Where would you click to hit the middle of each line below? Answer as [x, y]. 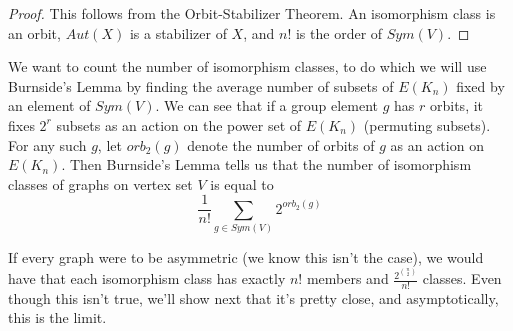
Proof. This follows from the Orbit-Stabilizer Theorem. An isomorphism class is [252, 13]
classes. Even [462, 278]
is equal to [242, 183]
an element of [49, 105]
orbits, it [457, 105]
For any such [47, 144]
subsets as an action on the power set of [179, 124]
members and [347, 278]
